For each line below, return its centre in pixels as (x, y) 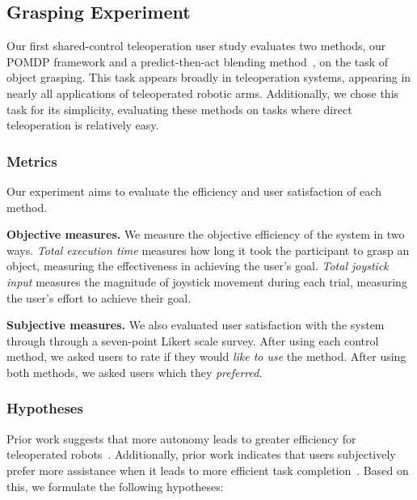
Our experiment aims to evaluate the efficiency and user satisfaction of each (194, 191)
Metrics (32, 161)
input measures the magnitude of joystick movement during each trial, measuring (207, 281)
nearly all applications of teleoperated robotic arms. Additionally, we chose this (203, 93)
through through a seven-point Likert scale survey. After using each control (193, 340)
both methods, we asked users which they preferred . (135, 372)
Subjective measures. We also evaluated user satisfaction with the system (196, 325)
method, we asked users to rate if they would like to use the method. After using (206, 356)
